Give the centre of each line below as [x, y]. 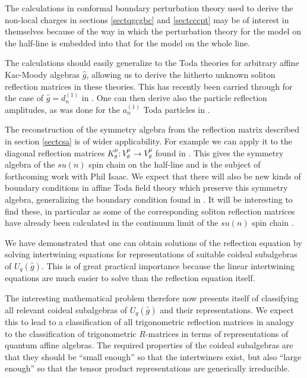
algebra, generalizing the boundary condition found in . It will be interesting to [149, 199]
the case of [24, 98]
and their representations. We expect [227, 309]
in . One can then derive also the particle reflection [174, 98]
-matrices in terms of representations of [217, 333]
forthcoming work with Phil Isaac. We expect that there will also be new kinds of [153, 176]
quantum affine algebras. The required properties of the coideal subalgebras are [149, 345]
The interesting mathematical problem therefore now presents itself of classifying [152, 297]
